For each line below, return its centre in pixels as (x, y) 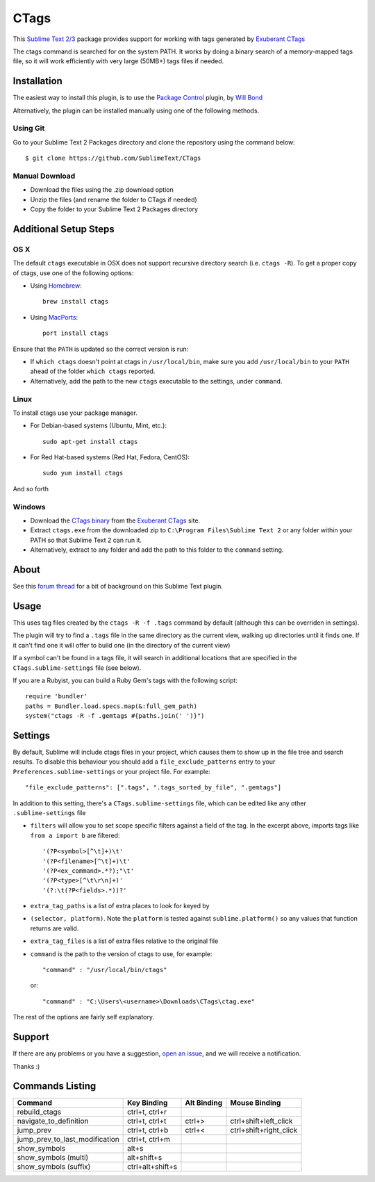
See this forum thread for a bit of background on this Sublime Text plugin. (118, 586)
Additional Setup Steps (64, 229)
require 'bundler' (57, 696)
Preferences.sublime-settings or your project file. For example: (112, 771)
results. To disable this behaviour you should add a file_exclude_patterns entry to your (144, 762)
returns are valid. (55, 928)
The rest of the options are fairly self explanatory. (84, 1017)
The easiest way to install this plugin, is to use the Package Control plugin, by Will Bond (138, 98)
